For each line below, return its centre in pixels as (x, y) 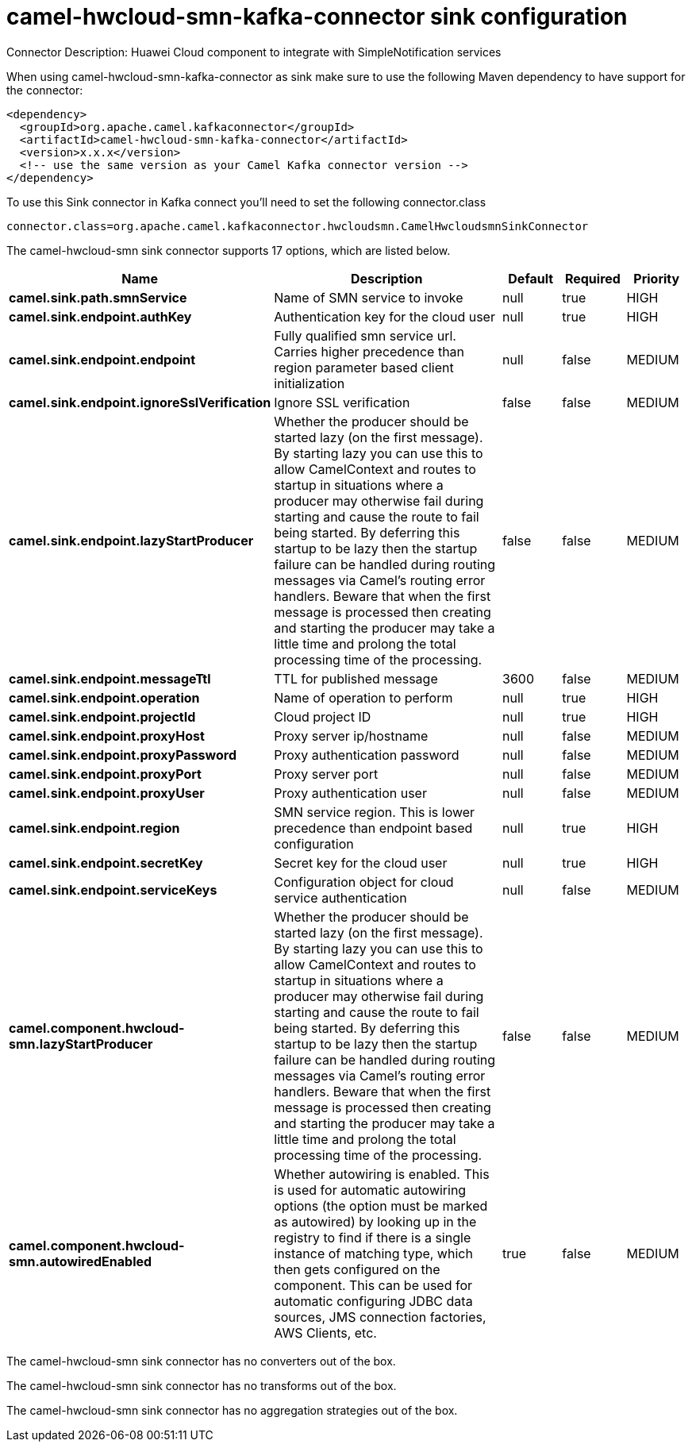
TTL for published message (356, 678)
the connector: (45, 90)
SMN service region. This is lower (375, 812)
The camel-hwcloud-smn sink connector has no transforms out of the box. (202, 1385)
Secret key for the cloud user (361, 863)
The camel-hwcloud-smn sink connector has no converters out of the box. (201, 1361)
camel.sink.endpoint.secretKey (106, 863)
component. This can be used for (373, 1285)
